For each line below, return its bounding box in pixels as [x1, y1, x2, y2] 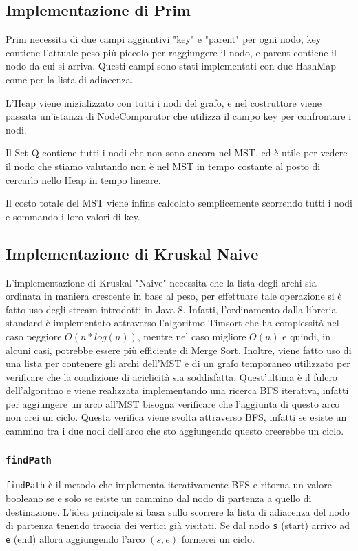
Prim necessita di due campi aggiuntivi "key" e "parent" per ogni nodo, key [6, 32, 322, 46]
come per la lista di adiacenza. [6, 72, 134, 86]
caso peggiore [6, 329, 62, 343]
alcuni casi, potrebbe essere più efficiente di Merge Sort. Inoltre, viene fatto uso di [6, 342, 352, 357]
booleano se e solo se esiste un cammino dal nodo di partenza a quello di [6, 491, 312, 506]
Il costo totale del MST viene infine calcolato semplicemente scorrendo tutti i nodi [6, 196, 352, 210]
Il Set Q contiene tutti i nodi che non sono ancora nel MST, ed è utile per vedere [6, 145, 348, 160]
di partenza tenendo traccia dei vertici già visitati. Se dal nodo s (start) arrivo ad [6, 518, 350, 532]
